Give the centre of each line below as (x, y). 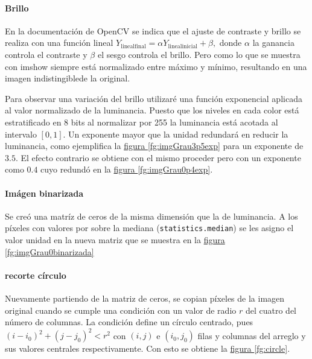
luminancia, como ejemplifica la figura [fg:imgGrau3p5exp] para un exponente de (154, 146)
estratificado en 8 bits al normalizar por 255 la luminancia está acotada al (142, 122)
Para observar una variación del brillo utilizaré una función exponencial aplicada (154, 98)
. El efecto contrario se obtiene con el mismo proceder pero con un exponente (158, 157)
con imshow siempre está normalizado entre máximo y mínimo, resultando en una (156, 66)
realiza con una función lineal (59, 43)
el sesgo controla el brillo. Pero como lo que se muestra (199, 54)
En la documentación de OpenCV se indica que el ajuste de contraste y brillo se (153, 30)
